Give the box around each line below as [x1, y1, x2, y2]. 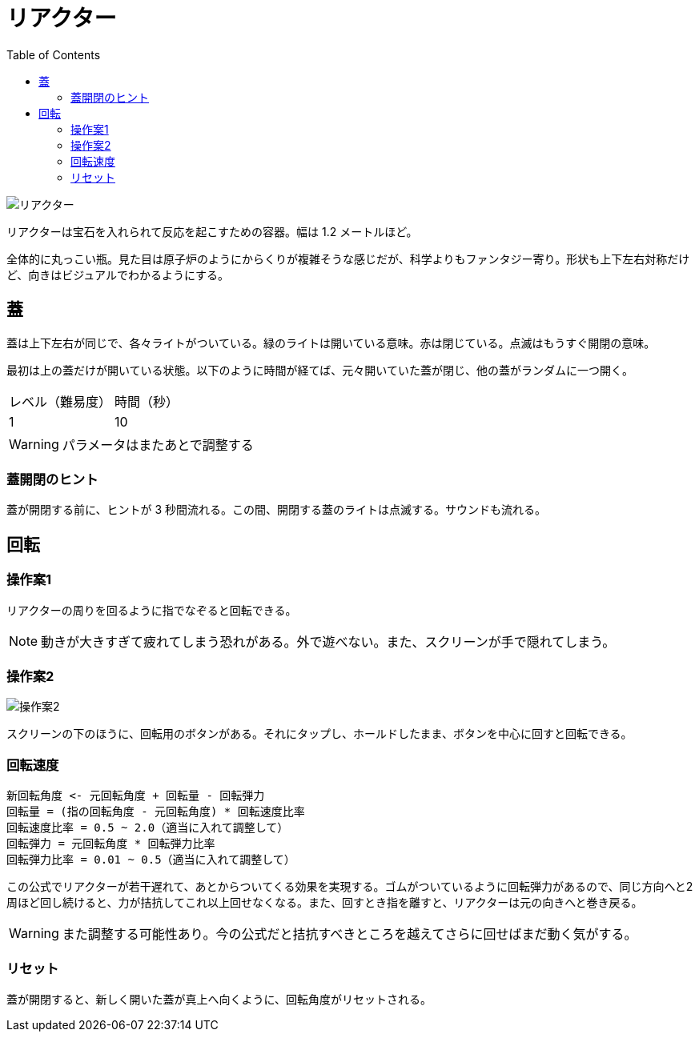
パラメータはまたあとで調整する [62, 436, 254, 453]
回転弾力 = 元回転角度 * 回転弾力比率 [6, 837, 215, 851]
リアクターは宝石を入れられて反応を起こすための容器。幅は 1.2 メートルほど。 [6, 224, 418, 238]
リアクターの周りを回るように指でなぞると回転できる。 [6, 603, 297, 617]
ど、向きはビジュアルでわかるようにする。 [6, 267, 230, 282]
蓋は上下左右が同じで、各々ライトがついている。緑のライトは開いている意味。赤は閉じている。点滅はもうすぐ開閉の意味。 [6, 335, 656, 350]
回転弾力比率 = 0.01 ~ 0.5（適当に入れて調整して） [6, 853, 295, 867]
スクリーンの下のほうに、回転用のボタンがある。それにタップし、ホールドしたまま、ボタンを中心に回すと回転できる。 [6, 727, 633, 741]
